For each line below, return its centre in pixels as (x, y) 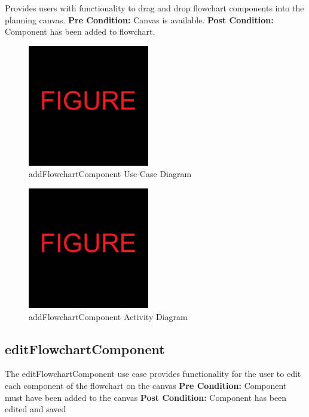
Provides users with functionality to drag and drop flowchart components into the (154, 8)
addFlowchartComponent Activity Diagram (108, 316)
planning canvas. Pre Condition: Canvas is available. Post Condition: (139, 19)
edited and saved (36, 409)
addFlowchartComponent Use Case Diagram (110, 174)
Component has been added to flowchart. (80, 31)
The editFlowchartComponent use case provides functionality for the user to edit (153, 374)
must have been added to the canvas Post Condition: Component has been (146, 397)
